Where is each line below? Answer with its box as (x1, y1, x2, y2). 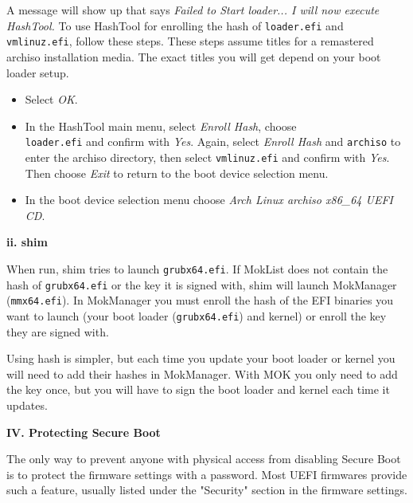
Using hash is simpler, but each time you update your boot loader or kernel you (6, 350, 395, 367)
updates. (6, 396, 48, 413)
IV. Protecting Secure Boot (6, 423, 161, 440)
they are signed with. (6, 323, 109, 340)
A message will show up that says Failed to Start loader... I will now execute (6, 2, 380, 18)
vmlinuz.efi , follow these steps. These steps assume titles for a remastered (6, 33, 374, 49)
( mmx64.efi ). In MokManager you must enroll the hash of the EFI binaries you (6, 292, 393, 308)
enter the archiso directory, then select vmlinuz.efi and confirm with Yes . (25, 148, 390, 165)
